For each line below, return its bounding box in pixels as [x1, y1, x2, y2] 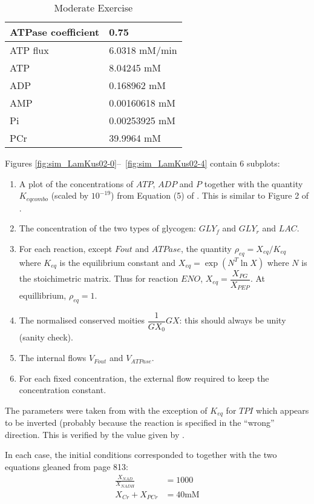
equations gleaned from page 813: [5, 460, 128, 473]
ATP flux [10, 43, 49, 57]
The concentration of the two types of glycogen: [19, 222, 196, 234]
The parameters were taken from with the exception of [5, 403, 208, 416]
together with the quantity [204, 177, 303, 190]
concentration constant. [19, 383, 106, 396]
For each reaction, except [19, 242, 113, 254]
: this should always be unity [179, 314, 286, 327]
